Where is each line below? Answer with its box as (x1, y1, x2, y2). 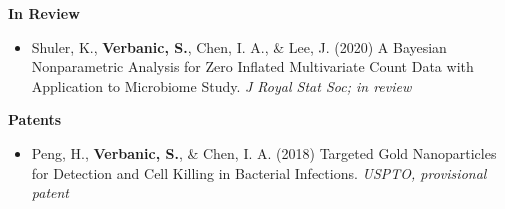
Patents (8, 109, 62, 130)
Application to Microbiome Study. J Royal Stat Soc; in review (31, 75, 412, 96)
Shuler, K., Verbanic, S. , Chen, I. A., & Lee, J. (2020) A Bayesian (31, 36, 447, 57)
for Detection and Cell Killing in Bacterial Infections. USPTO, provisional (31, 162, 487, 183)
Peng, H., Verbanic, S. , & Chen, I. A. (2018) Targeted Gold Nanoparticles (31, 142, 497, 163)
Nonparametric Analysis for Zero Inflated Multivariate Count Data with (31, 56, 474, 77)
